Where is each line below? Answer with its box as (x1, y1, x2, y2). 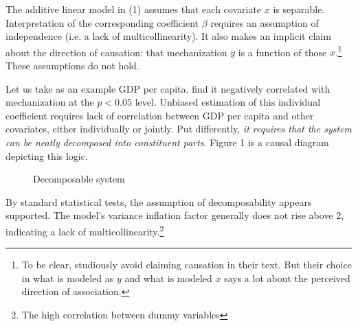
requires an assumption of (210, 15, 319, 30)
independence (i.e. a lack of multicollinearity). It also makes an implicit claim (5, 29, 331, 43)
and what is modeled (124, 270, 212, 285)
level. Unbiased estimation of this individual (135, 95, 321, 109)
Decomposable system (33, 172, 125, 186)
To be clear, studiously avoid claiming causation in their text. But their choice (21, 257, 352, 272)
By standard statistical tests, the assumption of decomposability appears (5, 194, 312, 209)
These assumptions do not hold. (5, 58, 139, 73)
